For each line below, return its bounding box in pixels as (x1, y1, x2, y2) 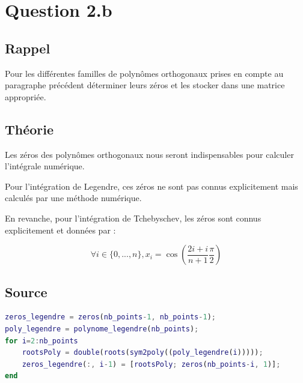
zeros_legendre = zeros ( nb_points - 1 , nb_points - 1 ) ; (5, 313, 216, 322)
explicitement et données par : (5, 223, 116, 236)
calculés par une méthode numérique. (5, 191, 142, 204)
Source (5, 282, 47, 301)
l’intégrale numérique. (5, 160, 85, 172)
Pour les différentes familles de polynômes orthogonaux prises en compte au (5, 67, 284, 79)
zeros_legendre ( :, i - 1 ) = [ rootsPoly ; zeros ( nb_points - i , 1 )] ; (22, 360, 281, 369)
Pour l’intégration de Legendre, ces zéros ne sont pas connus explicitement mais (5, 179, 298, 192)
